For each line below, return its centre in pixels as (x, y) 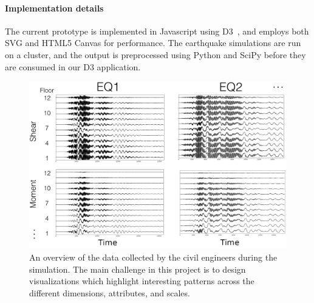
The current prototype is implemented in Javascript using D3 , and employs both (157, 31)
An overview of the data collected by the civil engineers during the (153, 257)
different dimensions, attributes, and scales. (110, 292)
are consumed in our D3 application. (73, 66)
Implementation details (54, 8)
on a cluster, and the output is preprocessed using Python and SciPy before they (155, 54)
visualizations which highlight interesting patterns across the (142, 281)
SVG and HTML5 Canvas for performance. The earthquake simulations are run (153, 43)
